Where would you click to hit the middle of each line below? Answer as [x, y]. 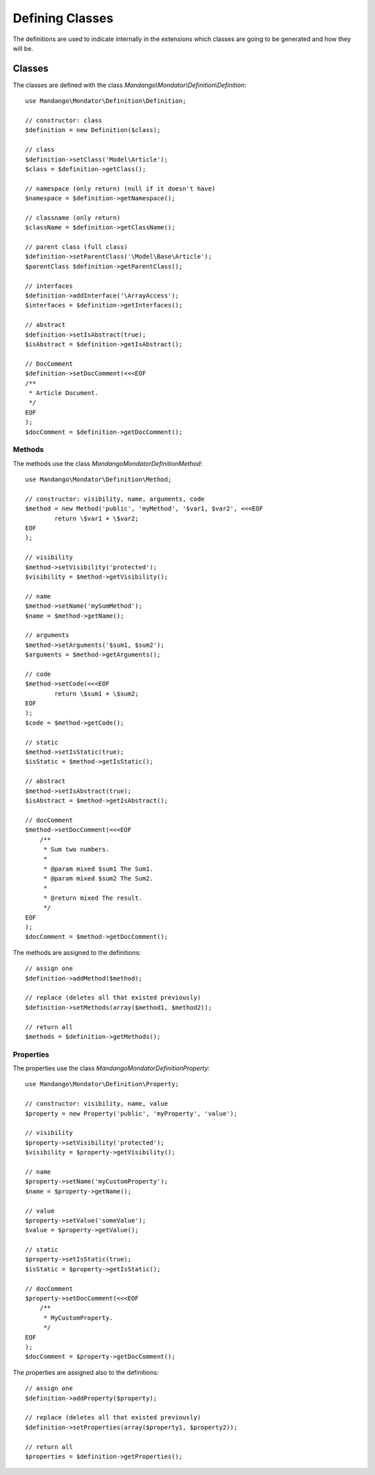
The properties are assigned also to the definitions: [86, 1372]
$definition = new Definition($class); [93, 130]
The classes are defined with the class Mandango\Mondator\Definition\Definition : [130, 85]
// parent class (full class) [77, 247]
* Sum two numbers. [76, 849]
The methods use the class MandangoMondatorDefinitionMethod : [108, 463]
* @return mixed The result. [93, 898]
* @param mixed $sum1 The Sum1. [99, 869]
